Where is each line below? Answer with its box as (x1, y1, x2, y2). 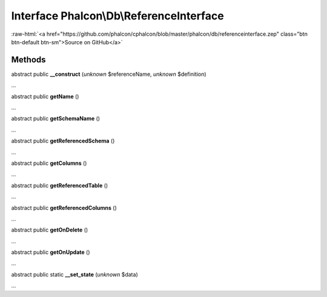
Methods (11, 55, 46, 65)
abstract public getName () (11, 93, 79, 100)
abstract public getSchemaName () (11, 115, 100, 122)
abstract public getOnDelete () (11, 226, 88, 233)
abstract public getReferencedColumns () (11, 204, 117, 212)
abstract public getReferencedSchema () (11, 137, 115, 145)
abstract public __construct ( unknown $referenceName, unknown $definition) (11, 70, 206, 78)
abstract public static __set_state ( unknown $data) (11, 270, 139, 278)
